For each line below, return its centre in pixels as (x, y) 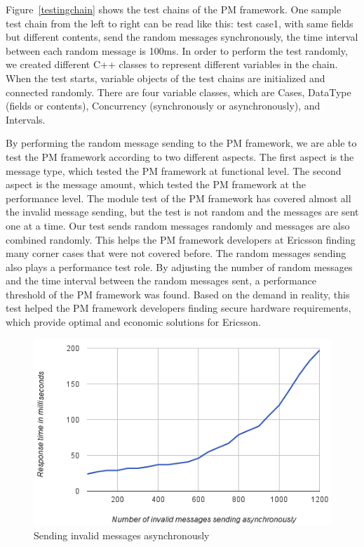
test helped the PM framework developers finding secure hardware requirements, (178, 308)
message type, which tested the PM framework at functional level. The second (174, 170)
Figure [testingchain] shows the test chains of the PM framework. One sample (174, 9)
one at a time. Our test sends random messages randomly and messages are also (178, 225)
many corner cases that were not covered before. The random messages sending (176, 253)
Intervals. (26, 119)
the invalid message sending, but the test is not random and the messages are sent (182, 212)
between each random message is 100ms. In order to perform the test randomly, (177, 50)
